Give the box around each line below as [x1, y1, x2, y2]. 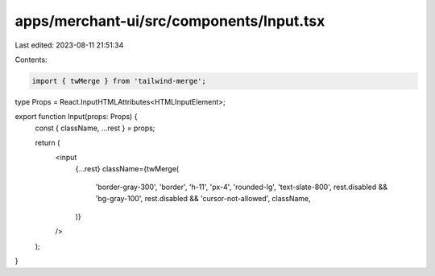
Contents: [14, 55, 48, 64]
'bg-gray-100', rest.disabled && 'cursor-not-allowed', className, [95, 193, 311, 203]
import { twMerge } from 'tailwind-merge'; [31, 76, 207, 85]
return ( [35, 138, 60, 148]
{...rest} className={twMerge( [75, 163, 180, 173]
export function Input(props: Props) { [14, 112, 138, 122]
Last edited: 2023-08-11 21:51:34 [14, 40, 124, 50]
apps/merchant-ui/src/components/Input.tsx [14, 12, 325, 30]
